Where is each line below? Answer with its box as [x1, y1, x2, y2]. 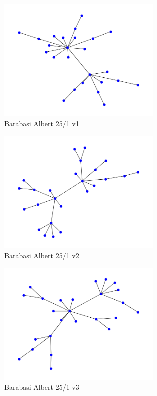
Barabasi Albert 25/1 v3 [4, 382, 79, 392]
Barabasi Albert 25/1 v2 [4, 250, 79, 260]
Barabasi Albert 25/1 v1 [4, 118, 79, 128]
